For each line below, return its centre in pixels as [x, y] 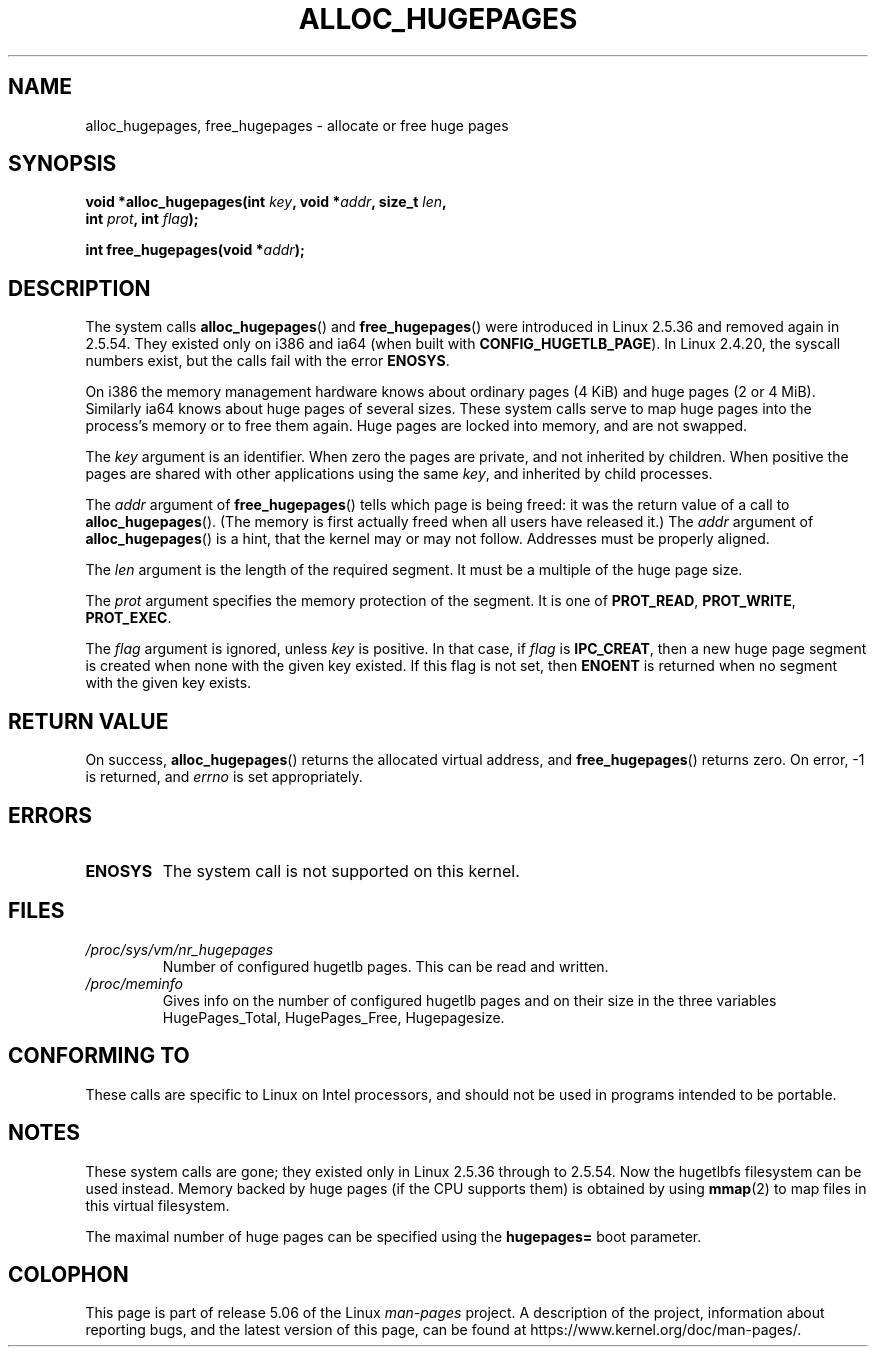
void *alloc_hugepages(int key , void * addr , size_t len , [266, 202]
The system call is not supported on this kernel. [341, 870]
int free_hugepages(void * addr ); [195, 250]
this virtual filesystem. [157, 1205]
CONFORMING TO [99, 1056]
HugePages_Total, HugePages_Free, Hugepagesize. [333, 1017]
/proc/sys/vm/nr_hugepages [179, 949]
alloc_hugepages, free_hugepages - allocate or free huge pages [297, 125]
